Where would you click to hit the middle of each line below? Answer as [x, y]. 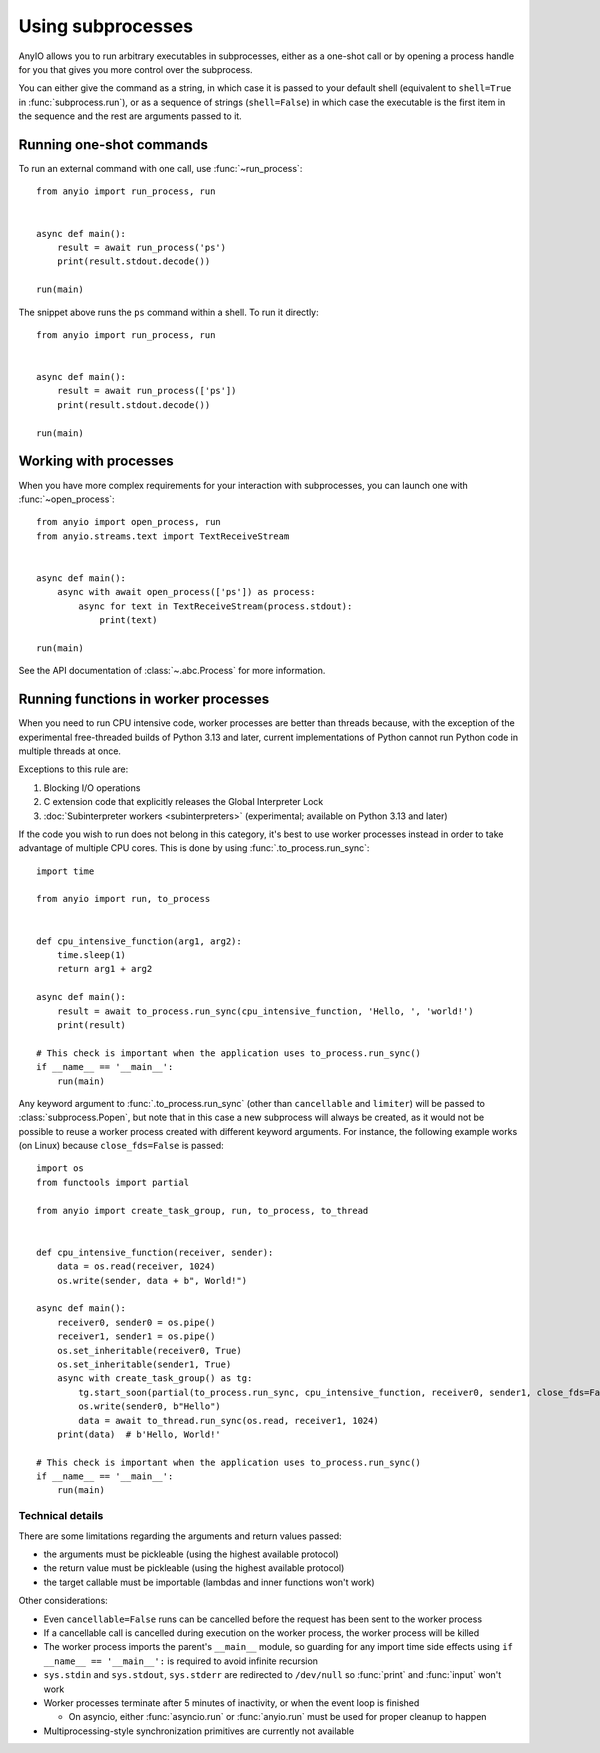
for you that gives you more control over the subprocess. [136, 69]
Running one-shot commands [113, 144]
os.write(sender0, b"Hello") [150, 1406]
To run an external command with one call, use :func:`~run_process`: [160, 169]
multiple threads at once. [70, 751]
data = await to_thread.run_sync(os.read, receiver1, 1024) [228, 1420]
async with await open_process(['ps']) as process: [186, 592]
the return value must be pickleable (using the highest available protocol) [194, 1568]
